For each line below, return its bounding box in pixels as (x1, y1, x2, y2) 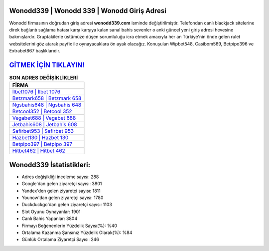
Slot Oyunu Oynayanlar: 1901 (21, 209, 81, 215)
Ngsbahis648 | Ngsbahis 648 (12, 101, 82, 108)
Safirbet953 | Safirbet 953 (12, 128, 74, 135)
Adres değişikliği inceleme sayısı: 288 (21, 174, 99, 180)
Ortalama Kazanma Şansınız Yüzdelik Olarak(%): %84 (21, 230, 133, 236)
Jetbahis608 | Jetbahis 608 (12, 121, 77, 128)
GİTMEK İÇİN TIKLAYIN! (9, 60, 85, 69)
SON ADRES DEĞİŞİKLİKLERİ (9, 74, 78, 81)
